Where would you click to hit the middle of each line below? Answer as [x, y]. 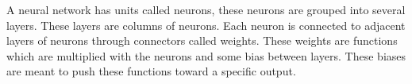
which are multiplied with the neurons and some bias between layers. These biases [206, 55]
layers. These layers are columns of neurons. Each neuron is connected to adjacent [206, 25]
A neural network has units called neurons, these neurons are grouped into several [206, 9]
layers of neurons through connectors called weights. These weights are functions [202, 40]
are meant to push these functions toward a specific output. [151, 71]
